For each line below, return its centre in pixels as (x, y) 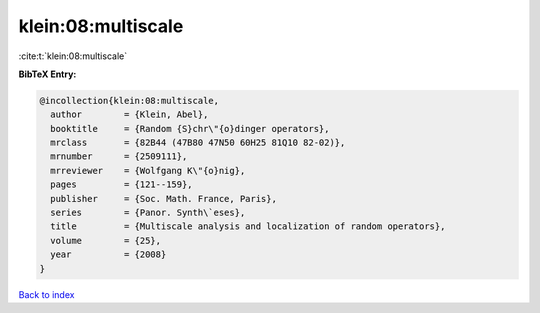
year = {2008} (108, 254)
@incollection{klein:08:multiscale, (129, 100)
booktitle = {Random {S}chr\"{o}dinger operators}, (190, 128)
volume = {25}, (106, 240)
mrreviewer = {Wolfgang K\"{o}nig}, (148, 170)
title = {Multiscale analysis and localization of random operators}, (248, 226)
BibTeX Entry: (47, 74)
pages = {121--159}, (122, 184)
